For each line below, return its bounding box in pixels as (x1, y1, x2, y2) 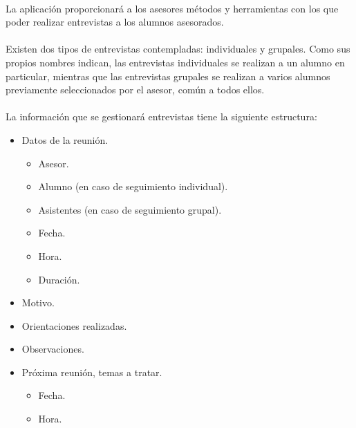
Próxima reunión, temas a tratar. (21, 364, 162, 379)
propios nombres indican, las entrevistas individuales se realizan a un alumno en (6, 55, 345, 69)
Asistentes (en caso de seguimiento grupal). (38, 202, 222, 216)
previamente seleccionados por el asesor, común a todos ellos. (6, 82, 265, 97)
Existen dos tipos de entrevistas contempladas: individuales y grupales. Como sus (6, 41, 350, 56)
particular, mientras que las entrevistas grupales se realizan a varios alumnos (6, 68, 330, 83)
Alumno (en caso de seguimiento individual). (38, 179, 228, 194)
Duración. (38, 272, 80, 286)
